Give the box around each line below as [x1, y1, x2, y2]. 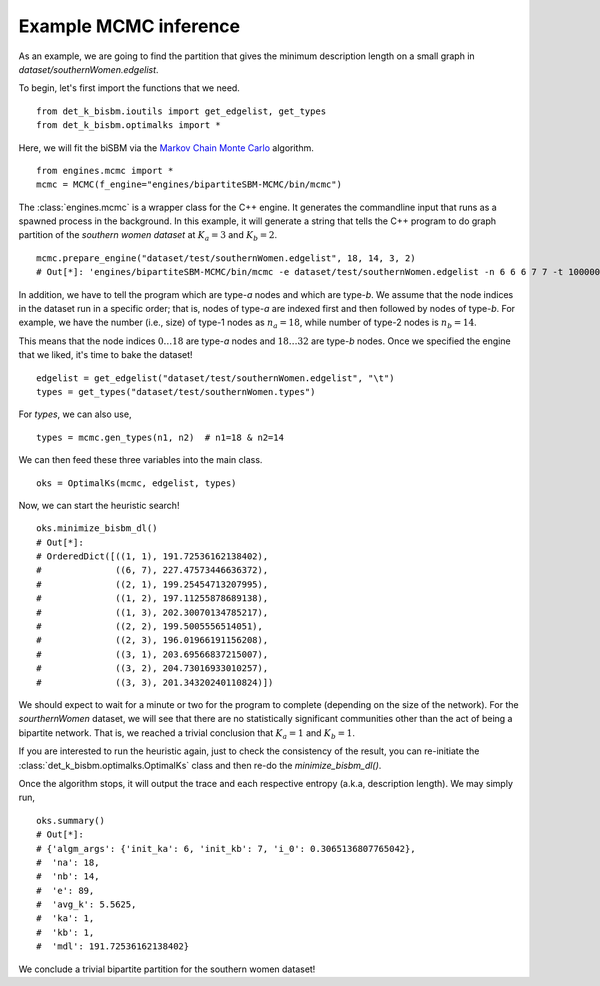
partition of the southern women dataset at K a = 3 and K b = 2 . [18, 229, 278, 244]
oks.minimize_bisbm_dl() [36, 523, 158, 534]
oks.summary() [36, 815, 105, 826]
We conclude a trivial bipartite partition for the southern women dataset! [18, 963, 316, 975]
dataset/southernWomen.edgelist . [18, 63, 159, 75]
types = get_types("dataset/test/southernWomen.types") [36, 386, 316, 397]
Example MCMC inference [18, 15, 241, 37]
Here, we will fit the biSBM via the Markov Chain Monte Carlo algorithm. [18, 141, 314, 154]
